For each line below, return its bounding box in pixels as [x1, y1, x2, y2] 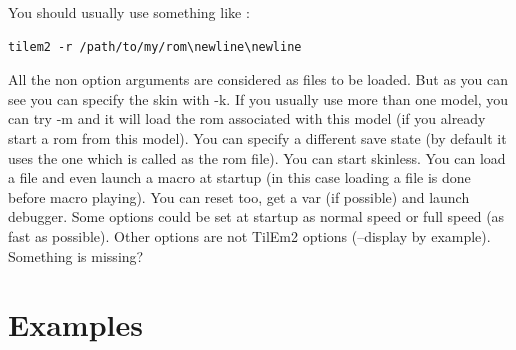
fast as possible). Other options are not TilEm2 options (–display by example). [8, 225, 491, 246]
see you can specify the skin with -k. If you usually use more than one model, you [8, 88, 509, 109]
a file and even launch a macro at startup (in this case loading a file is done [8, 167, 471, 188]
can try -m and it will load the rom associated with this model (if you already [8, 108, 486, 129]
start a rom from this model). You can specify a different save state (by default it [8, 127, 507, 148]
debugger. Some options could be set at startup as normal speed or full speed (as [8, 206, 505, 227]
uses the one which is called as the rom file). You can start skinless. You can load [8, 147, 506, 168]
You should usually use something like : [8, 2, 250, 22]
